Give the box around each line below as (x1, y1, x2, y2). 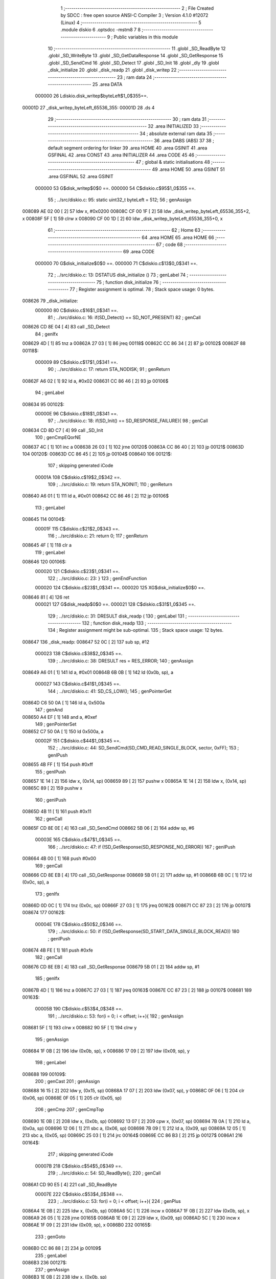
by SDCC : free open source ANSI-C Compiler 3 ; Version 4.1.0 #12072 (60, 12, 209, 18)
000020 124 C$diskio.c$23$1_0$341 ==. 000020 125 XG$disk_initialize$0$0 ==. (35, 585, 205, 591)
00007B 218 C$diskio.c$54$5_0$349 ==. (35, 1163, 123, 1169)
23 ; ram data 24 (117, 74, 152, 80)
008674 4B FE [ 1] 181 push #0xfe (22, 947, 93, 954)
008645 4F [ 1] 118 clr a (22, 542, 72, 548)
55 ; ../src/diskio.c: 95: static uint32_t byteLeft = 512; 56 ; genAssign (48, 196, 192, 203)
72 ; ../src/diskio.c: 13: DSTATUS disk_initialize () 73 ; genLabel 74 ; (48, 272, 189, 278)
